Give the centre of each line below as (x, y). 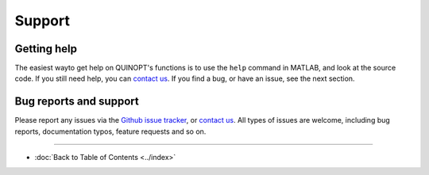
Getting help (46, 49)
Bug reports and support (77, 102)
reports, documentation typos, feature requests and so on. (110, 131)
